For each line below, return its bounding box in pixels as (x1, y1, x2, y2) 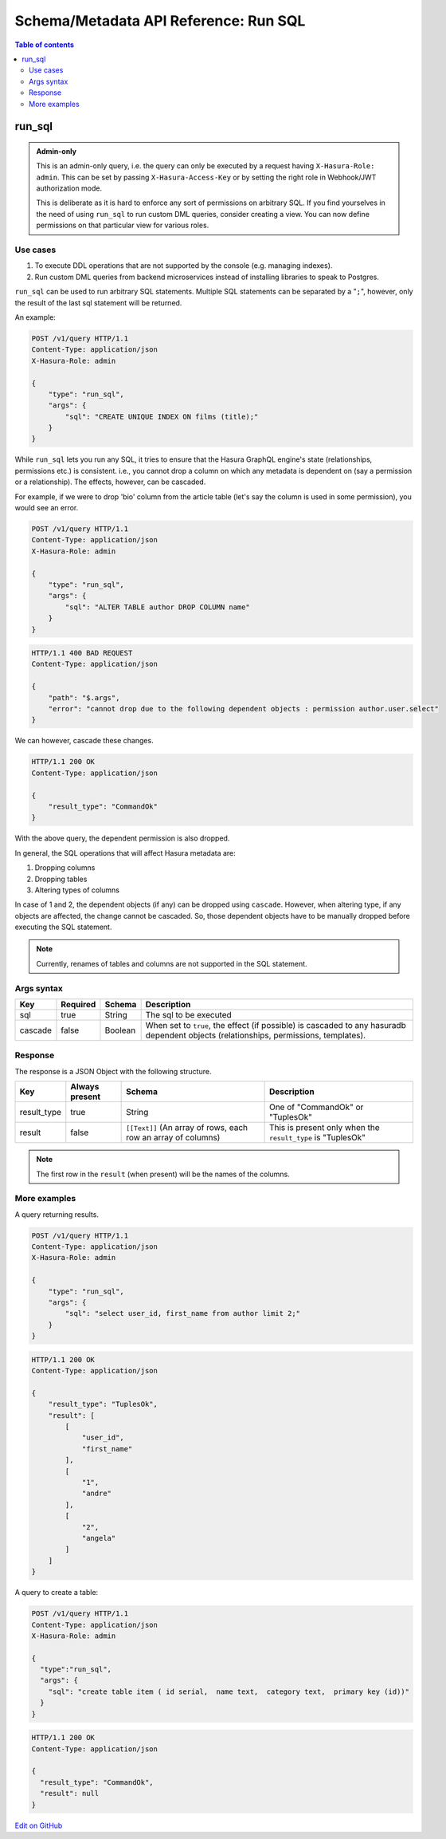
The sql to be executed (145, 1009, 233, 1020)
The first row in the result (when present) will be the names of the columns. (36, 1169, 290, 1179)
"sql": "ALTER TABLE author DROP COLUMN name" (65, 602, 250, 612)
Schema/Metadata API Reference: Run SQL (14, 12, 306, 30)
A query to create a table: (14, 1588, 99, 1597)
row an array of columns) (126, 1132, 221, 1144)
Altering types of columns (34, 885, 119, 895)
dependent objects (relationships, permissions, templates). (145, 1030, 366, 1041)
